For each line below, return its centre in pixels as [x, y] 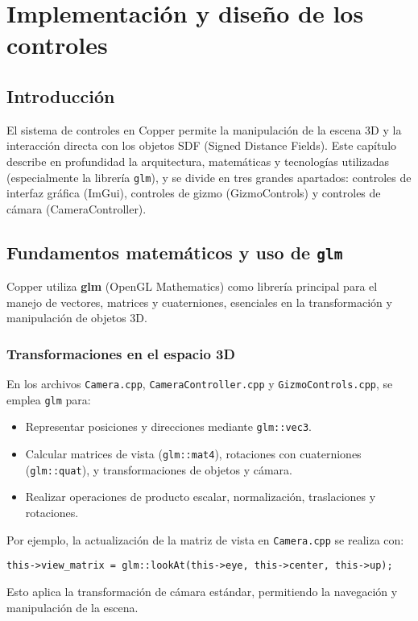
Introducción [61, 95]
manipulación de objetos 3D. [77, 318]
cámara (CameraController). [77, 208]
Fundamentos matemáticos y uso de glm [175, 252]
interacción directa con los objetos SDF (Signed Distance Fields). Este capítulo [202, 145]
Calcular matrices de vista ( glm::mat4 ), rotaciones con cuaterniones [193, 454]
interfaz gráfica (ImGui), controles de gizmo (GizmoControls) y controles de [194, 193]
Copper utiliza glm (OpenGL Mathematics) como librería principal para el [192, 286]
